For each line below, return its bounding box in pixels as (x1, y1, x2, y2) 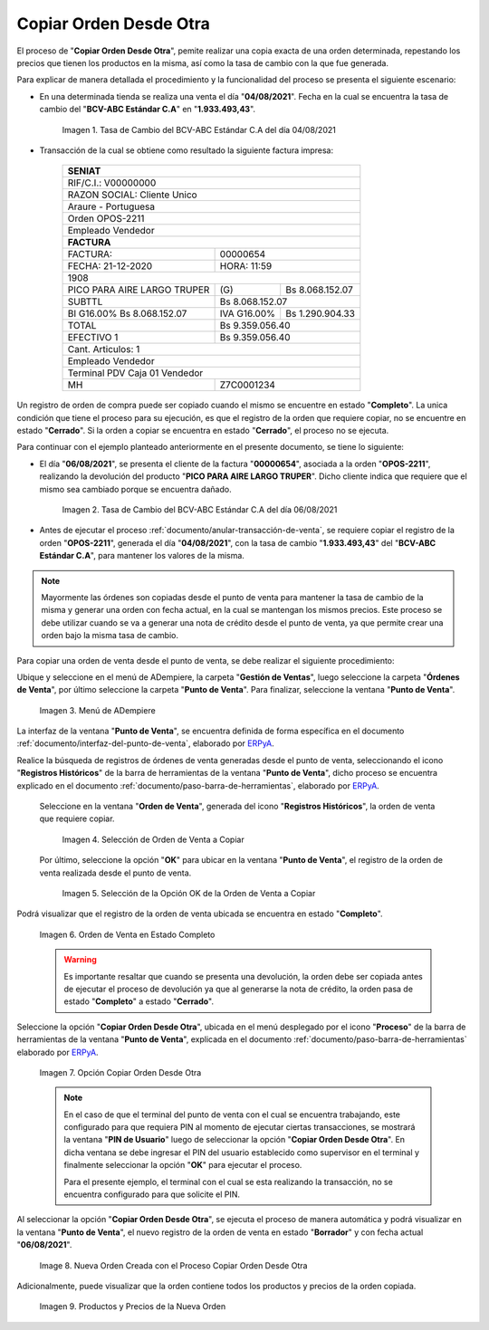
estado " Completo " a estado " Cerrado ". (63, 996, 215, 1007)
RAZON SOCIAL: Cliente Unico (67, 188, 198, 201)
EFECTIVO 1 (67, 331, 119, 344)
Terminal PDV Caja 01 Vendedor (67, 367, 204, 379)
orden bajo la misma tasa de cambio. (41, 630, 178, 641)
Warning (63, 954, 97, 965)
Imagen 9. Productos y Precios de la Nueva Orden (39, 1301, 226, 1312)
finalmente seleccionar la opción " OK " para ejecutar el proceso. (63, 1160, 302, 1171)
